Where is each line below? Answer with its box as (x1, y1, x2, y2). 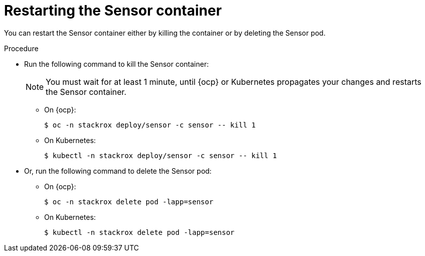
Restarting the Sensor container (4, 2, 222, 19)
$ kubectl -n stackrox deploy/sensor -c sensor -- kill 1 (44, 151, 277, 160)
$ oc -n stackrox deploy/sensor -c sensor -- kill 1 (44, 120, 256, 129)
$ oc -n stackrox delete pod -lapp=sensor (44, 197, 214, 206)
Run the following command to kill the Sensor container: (24, 59, 209, 68)
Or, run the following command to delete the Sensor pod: (24, 166, 212, 175)
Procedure (4, 44, 39, 53)
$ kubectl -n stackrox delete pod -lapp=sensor (44, 228, 235, 236)
